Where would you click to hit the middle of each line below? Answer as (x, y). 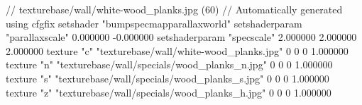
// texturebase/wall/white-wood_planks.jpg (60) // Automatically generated (174, 9)
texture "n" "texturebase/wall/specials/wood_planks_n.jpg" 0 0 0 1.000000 (169, 64)
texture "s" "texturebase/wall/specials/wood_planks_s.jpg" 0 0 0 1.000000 (168, 78)
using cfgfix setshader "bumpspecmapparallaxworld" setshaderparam (154, 23)
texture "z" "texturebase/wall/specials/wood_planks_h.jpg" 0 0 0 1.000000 (169, 92)
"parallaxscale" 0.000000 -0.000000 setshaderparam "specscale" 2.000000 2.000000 (181, 37)
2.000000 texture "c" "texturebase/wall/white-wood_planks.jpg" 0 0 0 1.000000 (177, 50)
